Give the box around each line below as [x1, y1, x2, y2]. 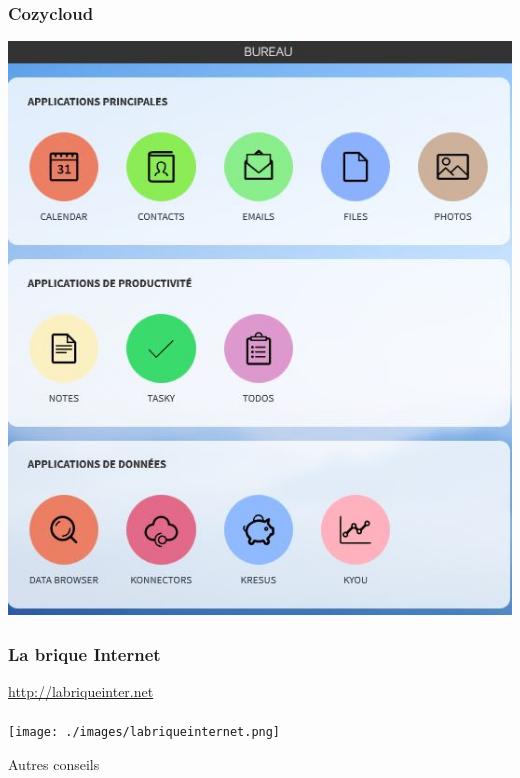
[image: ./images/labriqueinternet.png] [8, 725, 281, 740]
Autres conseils [8, 753, 100, 774]
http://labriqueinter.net [8, 680, 154, 701]
